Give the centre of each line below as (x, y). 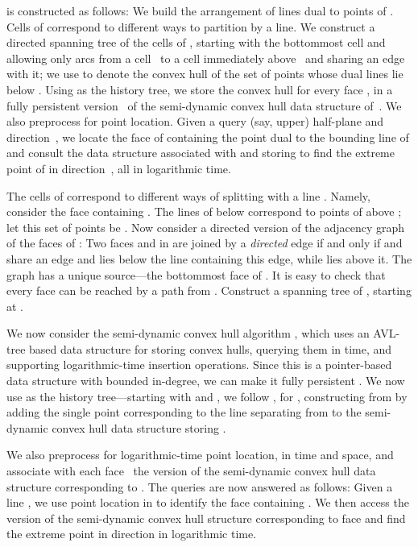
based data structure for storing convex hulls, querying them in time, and (211, 348)
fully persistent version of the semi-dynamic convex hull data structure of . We (204, 105)
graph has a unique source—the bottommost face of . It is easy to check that (196, 274)
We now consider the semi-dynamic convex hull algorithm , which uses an (188, 333)
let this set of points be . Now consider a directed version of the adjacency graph (206, 227)
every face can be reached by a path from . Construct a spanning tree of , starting (209, 290)
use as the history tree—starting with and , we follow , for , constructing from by (207, 396)
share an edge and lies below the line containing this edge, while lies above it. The (209, 258)
